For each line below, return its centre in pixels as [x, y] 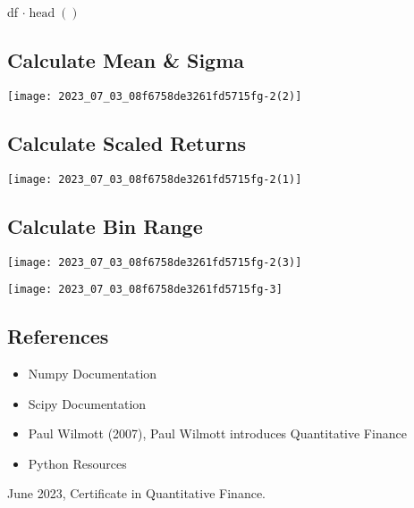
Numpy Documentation [93, 374]
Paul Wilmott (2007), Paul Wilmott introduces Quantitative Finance [217, 433]
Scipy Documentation [87, 403]
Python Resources [77, 463]
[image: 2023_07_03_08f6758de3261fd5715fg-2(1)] [155, 179]
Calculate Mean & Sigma [126, 59]
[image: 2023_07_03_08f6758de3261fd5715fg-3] [145, 290]
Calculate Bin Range [105, 225]
